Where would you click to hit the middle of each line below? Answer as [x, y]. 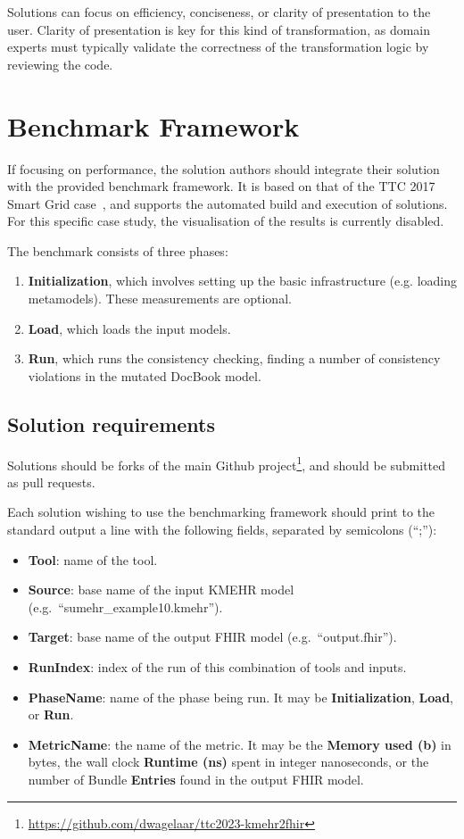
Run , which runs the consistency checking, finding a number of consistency [234, 358]
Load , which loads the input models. [129, 328]
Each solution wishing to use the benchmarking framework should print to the [221, 512]
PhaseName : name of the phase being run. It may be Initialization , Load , [240, 697]
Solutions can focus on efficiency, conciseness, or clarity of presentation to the [219, 12]
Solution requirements [111, 424]
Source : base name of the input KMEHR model [161, 590]
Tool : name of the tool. [93, 559]
